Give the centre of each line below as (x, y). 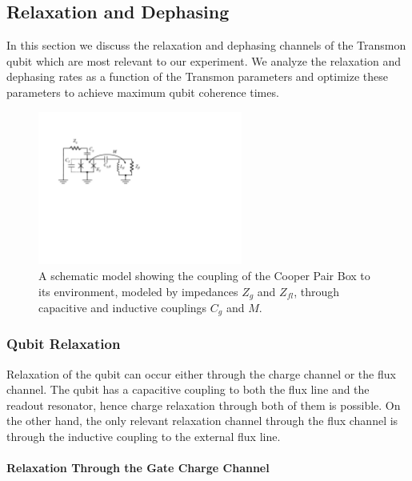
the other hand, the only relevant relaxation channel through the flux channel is (202, 421)
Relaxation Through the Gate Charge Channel (138, 468)
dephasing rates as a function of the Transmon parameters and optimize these (197, 76)
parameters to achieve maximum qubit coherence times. (143, 92)
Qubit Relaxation (64, 344)
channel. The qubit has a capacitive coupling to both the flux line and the (188, 389)
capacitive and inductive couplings (123, 307)
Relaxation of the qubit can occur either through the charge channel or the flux (201, 373)
